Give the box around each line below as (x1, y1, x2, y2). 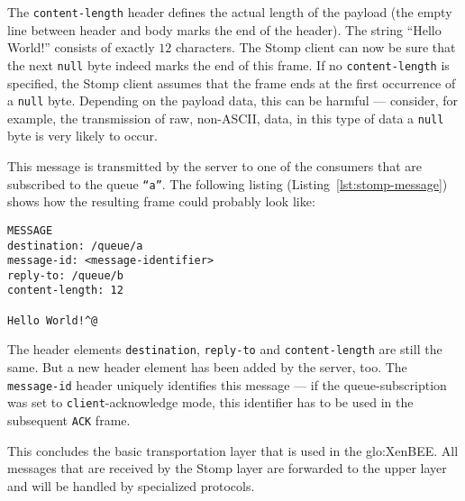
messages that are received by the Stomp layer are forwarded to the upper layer (7, 459, 447, 478)
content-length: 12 (7, 284, 123, 297)
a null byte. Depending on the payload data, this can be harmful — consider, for (7, 91, 459, 110)
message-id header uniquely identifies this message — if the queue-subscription (7, 375, 447, 394)
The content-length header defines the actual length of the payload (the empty (7, 3, 452, 21)
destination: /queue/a (7, 239, 143, 252)
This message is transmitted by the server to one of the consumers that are (7, 157, 423, 175)
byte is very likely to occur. (7, 126, 158, 145)
